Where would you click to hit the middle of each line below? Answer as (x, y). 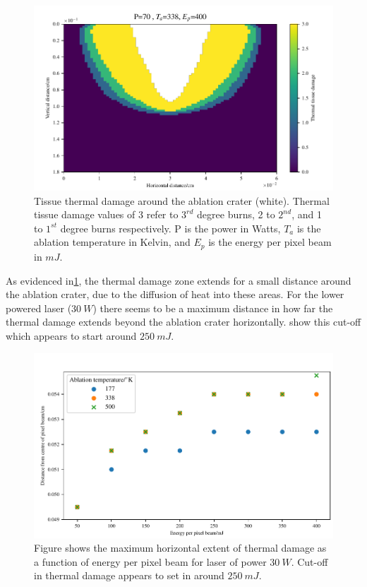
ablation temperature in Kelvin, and (112, 242)
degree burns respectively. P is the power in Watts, (170, 228)
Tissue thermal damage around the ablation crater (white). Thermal (182, 200)
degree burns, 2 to (236, 214)
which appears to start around (71, 335)
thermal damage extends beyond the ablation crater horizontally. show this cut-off (183, 322)
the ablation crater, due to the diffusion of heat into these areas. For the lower (175, 294)
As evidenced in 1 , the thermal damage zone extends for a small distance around (179, 280)
